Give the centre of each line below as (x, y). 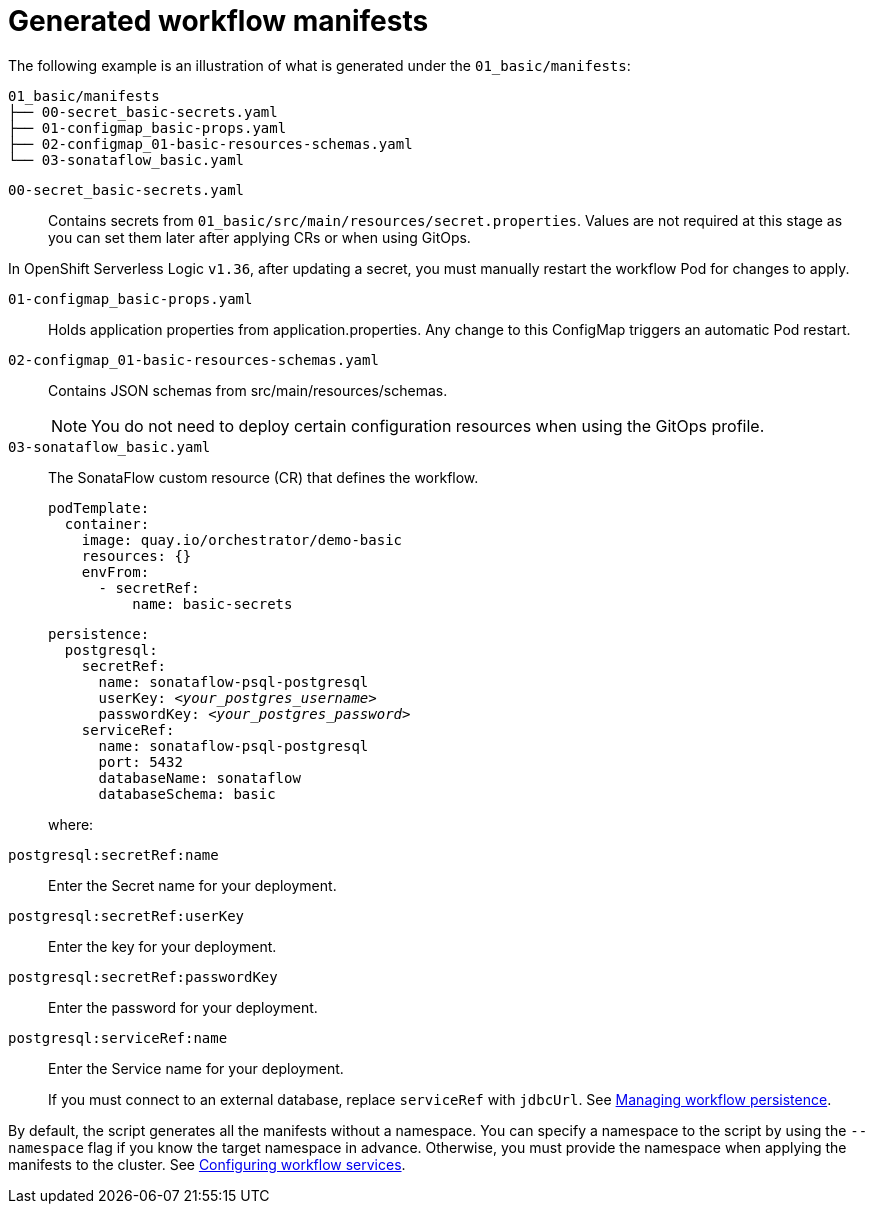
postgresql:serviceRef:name (118, 1037)
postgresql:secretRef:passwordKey (143, 976)
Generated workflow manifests (218, 21)
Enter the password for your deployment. (183, 1007)
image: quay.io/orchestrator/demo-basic (242, 539)
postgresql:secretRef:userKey (126, 915)
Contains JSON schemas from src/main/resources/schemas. (248, 390)
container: (107, 523)
